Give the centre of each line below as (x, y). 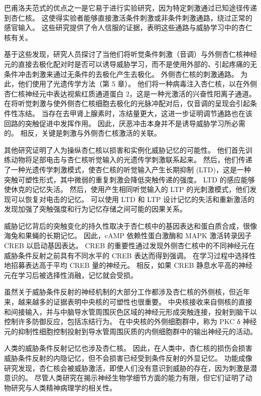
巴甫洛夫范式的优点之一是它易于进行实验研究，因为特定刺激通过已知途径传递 (130, 8)
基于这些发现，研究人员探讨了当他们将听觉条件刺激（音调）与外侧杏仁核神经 (130, 54)
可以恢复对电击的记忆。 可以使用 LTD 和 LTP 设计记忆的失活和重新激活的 (133, 199)
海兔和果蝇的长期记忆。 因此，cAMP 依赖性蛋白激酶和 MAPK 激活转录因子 (128, 235)
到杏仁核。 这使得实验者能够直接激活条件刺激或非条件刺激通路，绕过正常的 (128, 17)
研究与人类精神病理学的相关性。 (63, 387)
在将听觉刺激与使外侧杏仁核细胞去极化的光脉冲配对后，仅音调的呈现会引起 (127, 103)
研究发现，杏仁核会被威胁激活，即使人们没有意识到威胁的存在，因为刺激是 (127, 368)
